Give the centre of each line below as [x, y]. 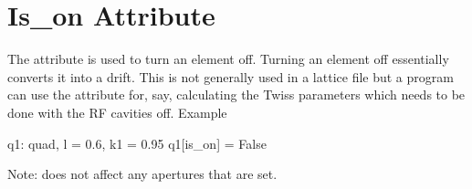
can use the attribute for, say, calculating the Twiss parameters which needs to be [236, 94]
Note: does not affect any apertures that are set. [142, 174]
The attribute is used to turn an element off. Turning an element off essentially [228, 59]
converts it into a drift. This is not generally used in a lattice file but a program [231, 76]
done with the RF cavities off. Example [117, 112]
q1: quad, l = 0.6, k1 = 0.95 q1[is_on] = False [137, 143]
